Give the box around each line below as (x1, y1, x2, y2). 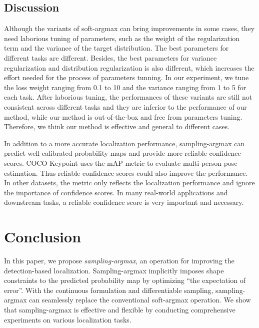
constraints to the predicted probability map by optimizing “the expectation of (4, 275, 245, 285)
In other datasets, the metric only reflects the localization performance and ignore (4, 177, 255, 188)
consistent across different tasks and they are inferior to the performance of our (4, 101, 247, 112)
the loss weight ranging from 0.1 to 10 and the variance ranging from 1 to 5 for (4, 82, 246, 92)
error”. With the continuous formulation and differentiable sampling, (4, 284, 213, 295)
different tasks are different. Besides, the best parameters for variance (4, 52, 217, 63)
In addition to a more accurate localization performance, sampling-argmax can (4, 138, 245, 148)
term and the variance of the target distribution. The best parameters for (4, 43, 229, 53)
